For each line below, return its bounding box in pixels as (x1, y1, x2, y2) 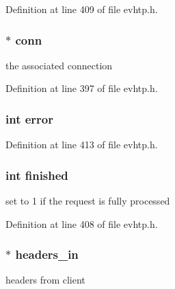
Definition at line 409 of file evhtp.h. (5, 2, 158, 16)
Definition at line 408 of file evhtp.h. (5, 216, 158, 231)
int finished (5, 166, 68, 183)
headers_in (15, 246, 79, 263)
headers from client (5, 273, 85, 287)
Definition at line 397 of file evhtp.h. (5, 81, 158, 95)
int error (5, 110, 54, 127)
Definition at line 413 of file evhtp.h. (5, 137, 158, 152)
